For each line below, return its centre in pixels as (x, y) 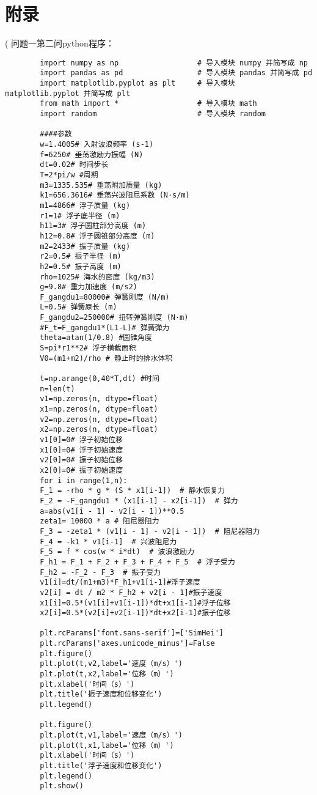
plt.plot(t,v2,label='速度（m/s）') (111, 664)
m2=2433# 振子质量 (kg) (85, 246)
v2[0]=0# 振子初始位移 (82, 460)
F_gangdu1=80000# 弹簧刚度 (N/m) (105, 297)
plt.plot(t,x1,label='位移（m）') (107, 745)
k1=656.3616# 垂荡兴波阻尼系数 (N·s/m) (115, 195)
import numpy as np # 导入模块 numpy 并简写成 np (174, 63)
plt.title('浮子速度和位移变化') (101, 766)
